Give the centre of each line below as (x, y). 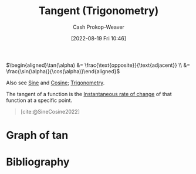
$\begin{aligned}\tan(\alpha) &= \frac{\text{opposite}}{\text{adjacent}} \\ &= (98, 65)
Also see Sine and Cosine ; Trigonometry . (55, 83)
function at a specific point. (39, 100)
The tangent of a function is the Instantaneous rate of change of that (89, 94)
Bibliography (38, 162)
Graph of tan (37, 135)
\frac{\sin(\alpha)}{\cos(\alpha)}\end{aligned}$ (63, 71)
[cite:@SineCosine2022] (50, 111)
